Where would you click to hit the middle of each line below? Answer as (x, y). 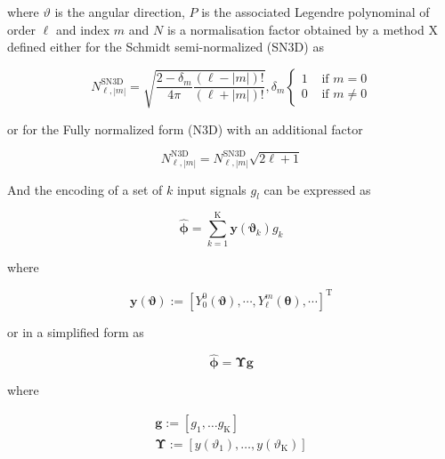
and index (83, 29)
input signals (211, 189)
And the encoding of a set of (85, 189)
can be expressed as (317, 189)
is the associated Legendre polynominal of (316, 12)
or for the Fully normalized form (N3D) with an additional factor (185, 129)
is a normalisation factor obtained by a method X (302, 29)
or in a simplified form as (76, 331)
